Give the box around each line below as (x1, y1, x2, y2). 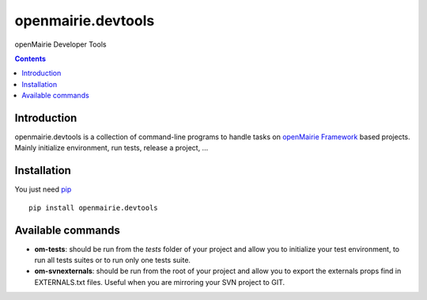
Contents (14, 54, 47, 63)
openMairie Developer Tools (14, 40, 107, 49)
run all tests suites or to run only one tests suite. (34, 256, 191, 264)
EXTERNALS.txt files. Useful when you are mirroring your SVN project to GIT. (34, 277, 285, 287)
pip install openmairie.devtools (28, 203, 158, 212)
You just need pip (14, 184, 72, 194)
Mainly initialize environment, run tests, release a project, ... (14, 143, 209, 153)
